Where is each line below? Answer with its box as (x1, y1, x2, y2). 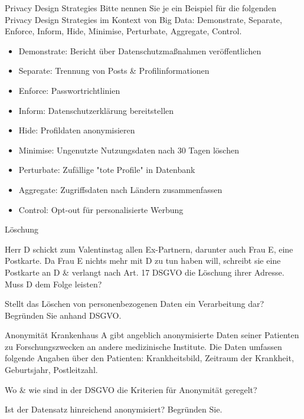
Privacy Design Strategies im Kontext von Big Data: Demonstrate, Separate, (5, 13, 282, 25)
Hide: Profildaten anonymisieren (18, 124, 135, 136)
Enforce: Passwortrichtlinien (18, 84, 120, 96)
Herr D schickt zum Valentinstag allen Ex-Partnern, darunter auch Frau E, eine (5, 243, 293, 255)
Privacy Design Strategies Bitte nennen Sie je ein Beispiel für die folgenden (5, 2, 277, 14)
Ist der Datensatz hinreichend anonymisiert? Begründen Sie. (5, 403, 223, 415)
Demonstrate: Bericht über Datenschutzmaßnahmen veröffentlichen (18, 44, 261, 57)
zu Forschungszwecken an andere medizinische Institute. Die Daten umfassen (5, 340, 282, 352)
